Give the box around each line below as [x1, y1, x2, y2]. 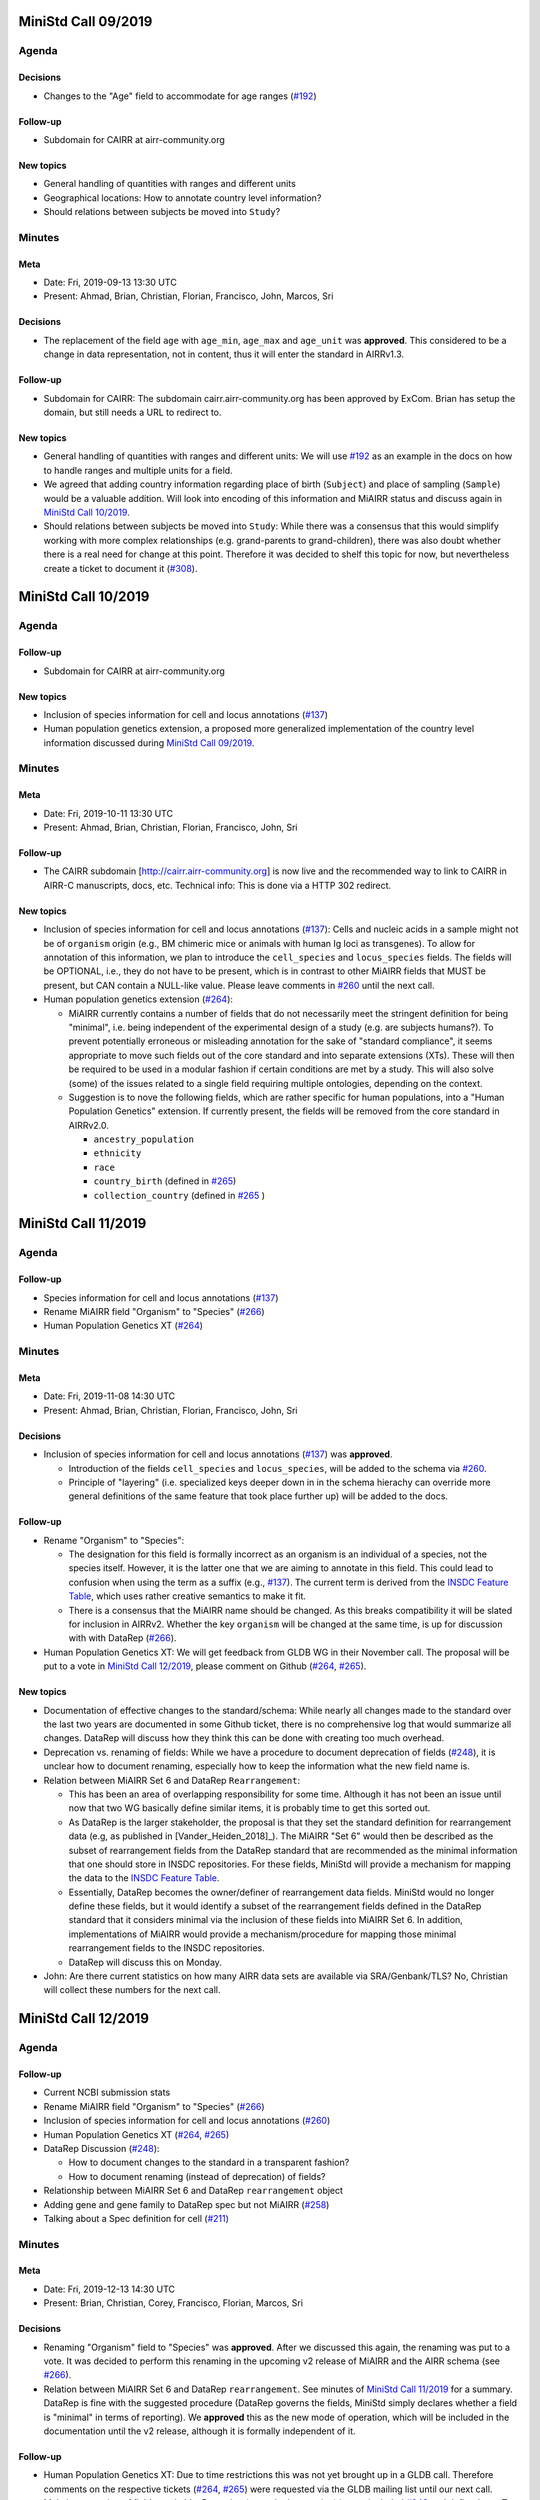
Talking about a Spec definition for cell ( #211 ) [43, 2212, 230, 2224]
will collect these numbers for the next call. [43, 1984, 221, 1996]
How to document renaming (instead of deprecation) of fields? [68, 2170, 326, 2182]
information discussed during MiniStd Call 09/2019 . [43, 736, 255, 749]
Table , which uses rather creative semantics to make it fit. [68, 1590, 307, 1602]
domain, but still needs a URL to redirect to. [43, 406, 222, 419]
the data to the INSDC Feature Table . [68, 1872, 220, 1884]
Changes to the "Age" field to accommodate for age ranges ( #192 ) [43, 90, 317, 102]
